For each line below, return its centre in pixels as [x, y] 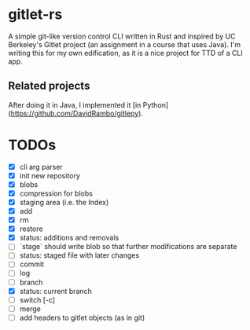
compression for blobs [56, 193]
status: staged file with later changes [79, 255]
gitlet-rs [35, 15]
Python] [156, 104]
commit [32, 264]
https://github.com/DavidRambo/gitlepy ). [77, 113]
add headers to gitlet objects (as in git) [82, 317]
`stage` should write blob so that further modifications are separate [128, 247]
